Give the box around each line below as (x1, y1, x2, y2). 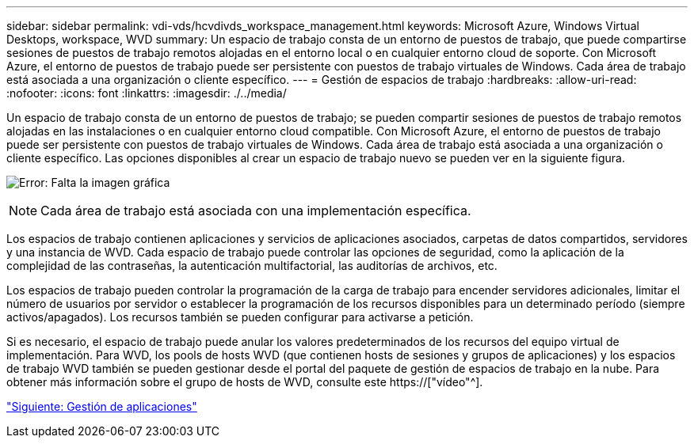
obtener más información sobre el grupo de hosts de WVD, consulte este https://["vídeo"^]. (6, 375, 483, 389)
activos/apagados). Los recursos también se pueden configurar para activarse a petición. (6, 310, 474, 324)
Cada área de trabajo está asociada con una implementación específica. (40, 203, 471, 218)
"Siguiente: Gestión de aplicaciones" (6, 400, 197, 413)
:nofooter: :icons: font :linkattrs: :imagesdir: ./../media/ (6, 86, 287, 100)
